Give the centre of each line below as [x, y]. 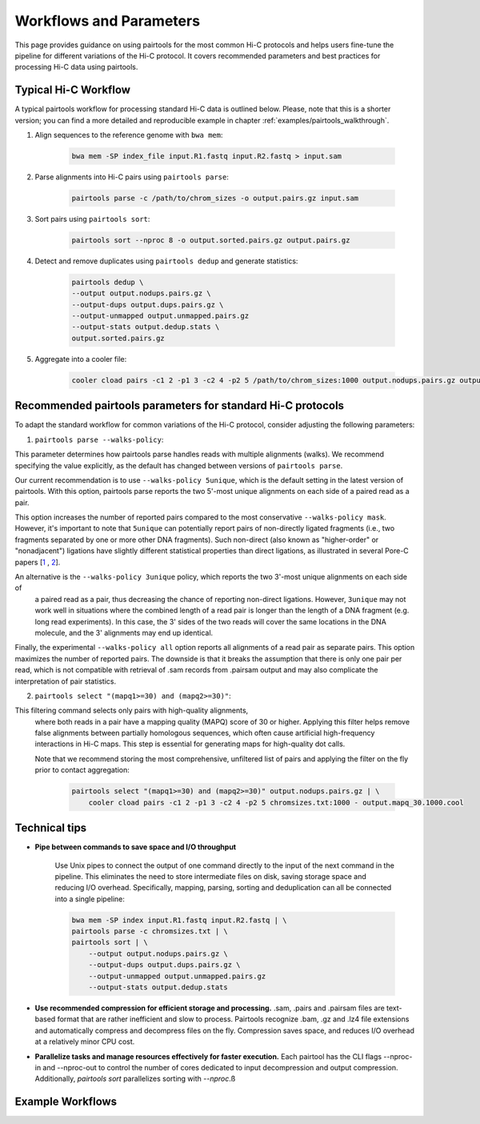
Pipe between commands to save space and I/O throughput [136, 847]
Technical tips [51, 828]
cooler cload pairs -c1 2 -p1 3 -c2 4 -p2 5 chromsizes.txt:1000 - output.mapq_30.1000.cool [276, 802]
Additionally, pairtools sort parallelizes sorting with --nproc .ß [135, 1079]
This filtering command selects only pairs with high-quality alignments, [132, 711]
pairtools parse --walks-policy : [99, 440]
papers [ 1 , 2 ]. [38, 562]
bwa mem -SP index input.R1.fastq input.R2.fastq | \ [179, 920]
